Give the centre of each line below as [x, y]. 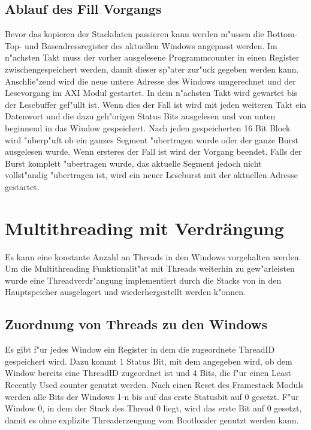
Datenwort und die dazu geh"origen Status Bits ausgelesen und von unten [140, 116]
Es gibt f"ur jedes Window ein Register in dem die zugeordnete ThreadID [140, 349]
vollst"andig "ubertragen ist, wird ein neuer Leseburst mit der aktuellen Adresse [151, 175]
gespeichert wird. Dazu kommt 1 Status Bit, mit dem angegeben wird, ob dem [149, 361]
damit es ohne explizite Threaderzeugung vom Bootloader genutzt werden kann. [152, 420]
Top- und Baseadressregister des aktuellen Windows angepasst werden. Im [141, 45]
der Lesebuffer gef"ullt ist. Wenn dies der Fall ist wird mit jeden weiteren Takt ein [156, 104]
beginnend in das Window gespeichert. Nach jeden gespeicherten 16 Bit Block [148, 127]
